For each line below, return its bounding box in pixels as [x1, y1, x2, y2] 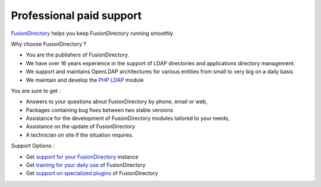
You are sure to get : [11, 87, 61, 94]
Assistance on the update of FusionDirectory [26, 123, 136, 130]
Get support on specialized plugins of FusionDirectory [26, 170, 159, 177]
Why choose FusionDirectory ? [11, 40, 86, 47]
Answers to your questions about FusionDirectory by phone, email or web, [26, 98, 208, 105]
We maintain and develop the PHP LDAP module [26, 76, 144, 83]
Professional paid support [11, 9, 142, 22]
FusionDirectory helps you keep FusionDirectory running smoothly [11, 30, 174, 37]
